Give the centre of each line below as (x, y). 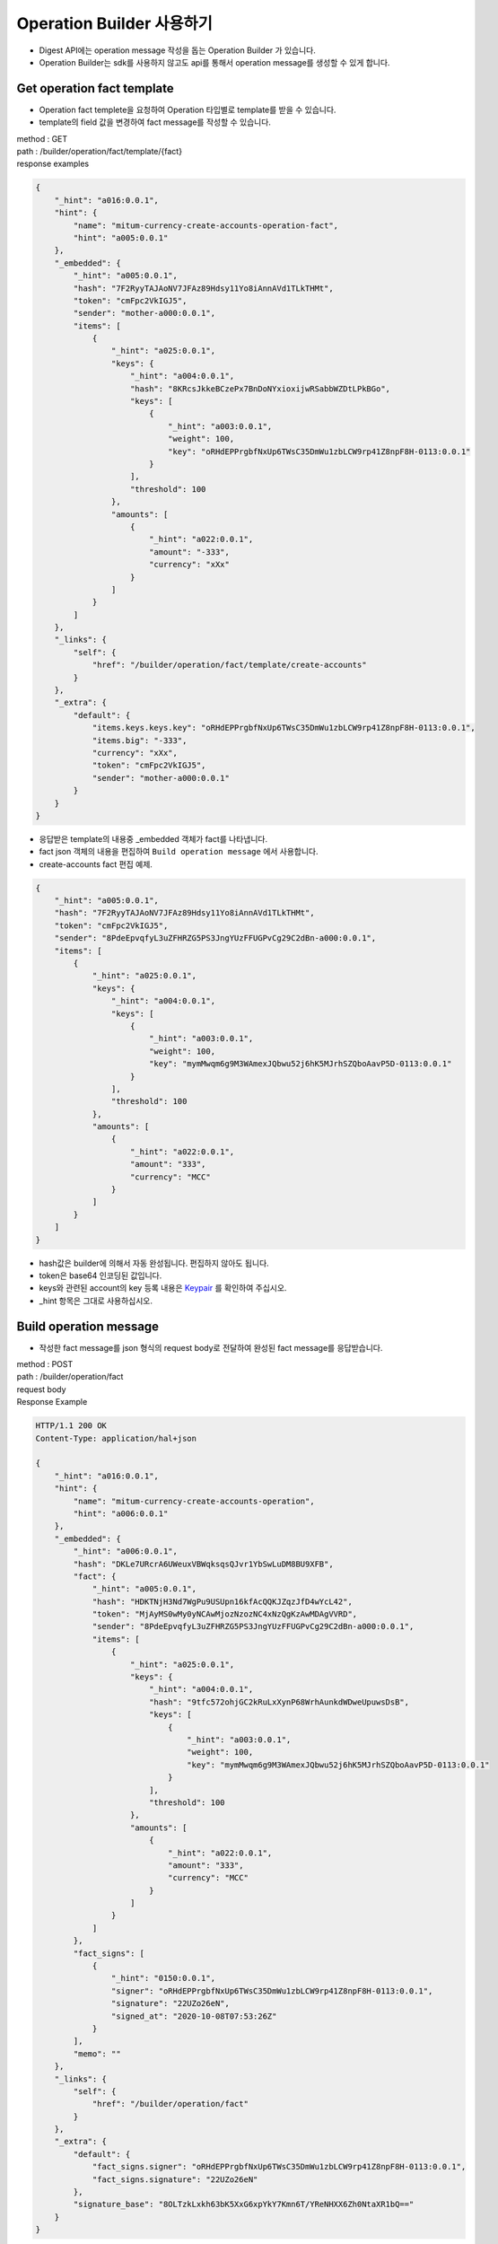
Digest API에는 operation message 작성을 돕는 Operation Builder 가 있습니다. (177, 50)
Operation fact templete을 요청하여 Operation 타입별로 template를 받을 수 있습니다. (188, 110)
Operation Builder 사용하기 (114, 23)
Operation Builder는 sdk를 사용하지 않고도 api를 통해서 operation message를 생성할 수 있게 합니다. (214, 62)
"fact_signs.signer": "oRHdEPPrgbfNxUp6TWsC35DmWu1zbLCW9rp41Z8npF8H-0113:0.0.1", (279, 2167)
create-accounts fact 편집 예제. (96, 864)
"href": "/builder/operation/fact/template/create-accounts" (229, 665)
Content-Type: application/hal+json (116, 1438)
